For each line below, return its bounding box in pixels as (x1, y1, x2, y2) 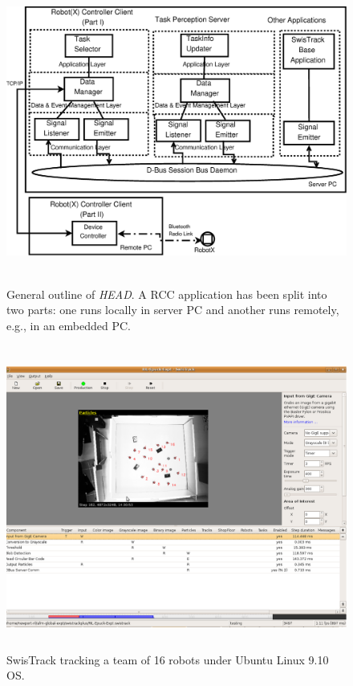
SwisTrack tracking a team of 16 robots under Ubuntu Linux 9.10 (6, 651, 329, 668)
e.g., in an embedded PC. (6, 316, 131, 333)
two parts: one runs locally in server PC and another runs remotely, (6, 301, 339, 318)
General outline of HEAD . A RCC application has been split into (6, 285, 327, 302)
